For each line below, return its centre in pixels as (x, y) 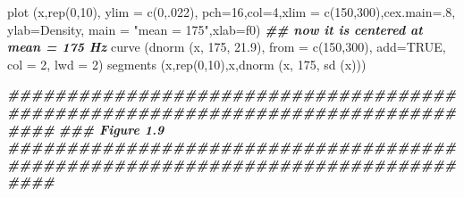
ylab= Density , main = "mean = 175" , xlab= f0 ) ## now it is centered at (215, 29)
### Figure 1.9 (111, 129)
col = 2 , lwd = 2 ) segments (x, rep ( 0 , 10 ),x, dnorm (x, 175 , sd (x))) (187, 64)
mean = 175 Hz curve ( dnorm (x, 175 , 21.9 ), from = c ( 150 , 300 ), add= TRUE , (227, 47)
